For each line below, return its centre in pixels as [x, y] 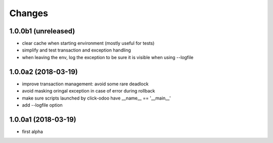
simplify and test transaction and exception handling [77, 50]
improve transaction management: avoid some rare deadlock [85, 84]
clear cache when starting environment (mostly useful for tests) [88, 43]
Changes [29, 13]
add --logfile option [42, 105]
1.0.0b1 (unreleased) [42, 31]
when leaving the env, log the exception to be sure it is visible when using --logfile [108, 57]
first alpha [32, 131]
